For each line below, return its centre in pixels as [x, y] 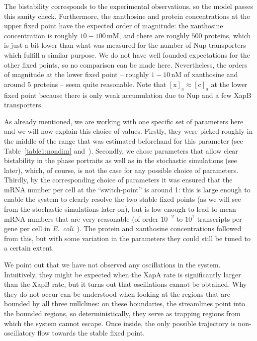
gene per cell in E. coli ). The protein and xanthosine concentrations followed [123, 228]
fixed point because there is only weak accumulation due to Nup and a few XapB [128, 95]
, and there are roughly [154, 35]
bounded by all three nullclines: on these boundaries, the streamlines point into [125, 303]
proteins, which [228, 35]
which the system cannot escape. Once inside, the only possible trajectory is [120, 323]
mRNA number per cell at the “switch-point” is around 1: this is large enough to [127, 189]
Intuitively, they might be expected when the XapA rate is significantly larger [123, 274]
